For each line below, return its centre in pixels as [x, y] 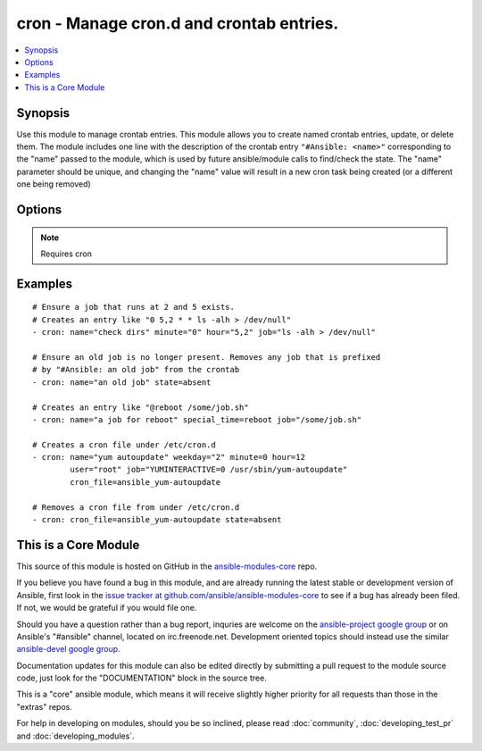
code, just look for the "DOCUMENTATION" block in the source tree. [141, 678]
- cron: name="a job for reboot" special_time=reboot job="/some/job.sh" [197, 419]
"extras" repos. [45, 706]
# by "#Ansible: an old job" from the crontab [136, 370]
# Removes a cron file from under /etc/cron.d [136, 507]
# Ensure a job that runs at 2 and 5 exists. [134, 307]
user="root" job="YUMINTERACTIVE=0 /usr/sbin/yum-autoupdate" [209, 470]
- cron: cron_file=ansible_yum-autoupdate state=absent [157, 520]
